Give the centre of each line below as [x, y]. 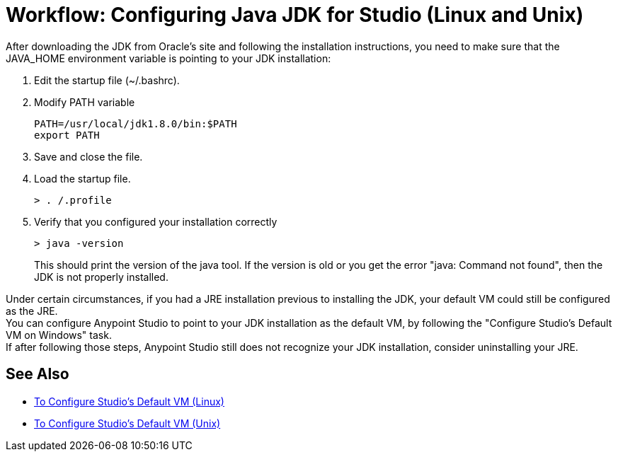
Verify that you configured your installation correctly [156, 221]
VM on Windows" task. [59, 335]
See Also [38, 374]
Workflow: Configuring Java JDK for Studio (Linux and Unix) [295, 15]
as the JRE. [32, 311]
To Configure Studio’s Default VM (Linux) [129, 401]
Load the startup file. [82, 178]
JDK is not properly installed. [101, 277]
